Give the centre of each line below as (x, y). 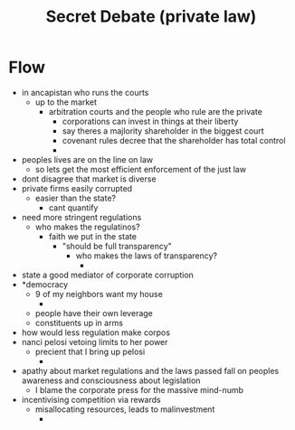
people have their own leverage (94, 313)
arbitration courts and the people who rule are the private (156, 111)
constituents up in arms (79, 322)
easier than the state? (76, 198)
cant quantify (73, 207)
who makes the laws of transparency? (147, 256)
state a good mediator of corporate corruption (107, 275)
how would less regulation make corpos (96, 332)
